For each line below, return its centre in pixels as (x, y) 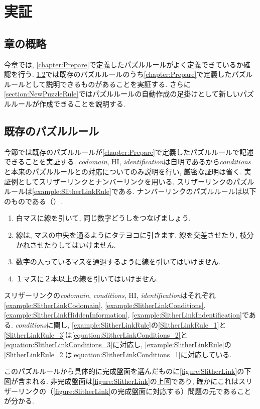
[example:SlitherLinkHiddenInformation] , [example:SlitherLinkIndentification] (123, 315)
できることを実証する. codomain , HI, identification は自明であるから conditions (127, 162)
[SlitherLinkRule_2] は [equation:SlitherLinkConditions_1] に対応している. (118, 354)
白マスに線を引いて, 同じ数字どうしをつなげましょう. (103, 218)
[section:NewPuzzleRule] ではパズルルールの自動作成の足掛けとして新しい (122, 94)
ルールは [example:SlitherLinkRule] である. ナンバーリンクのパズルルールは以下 (130, 191)
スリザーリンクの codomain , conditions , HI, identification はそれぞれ (110, 295)
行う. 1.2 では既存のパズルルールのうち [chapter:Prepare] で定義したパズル (135, 74)
